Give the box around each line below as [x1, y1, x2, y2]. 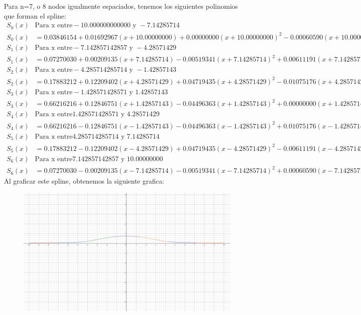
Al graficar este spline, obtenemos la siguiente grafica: [4, 176, 164, 186]
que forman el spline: [4, 10, 66, 21]
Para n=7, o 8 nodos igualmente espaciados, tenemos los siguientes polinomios [4, 1, 238, 11]
